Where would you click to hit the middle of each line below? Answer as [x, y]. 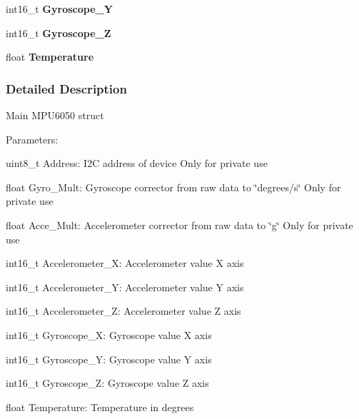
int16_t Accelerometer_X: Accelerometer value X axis [125, 263]
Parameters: [32, 139]
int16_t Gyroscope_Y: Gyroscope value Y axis [109, 359]
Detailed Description [66, 88]
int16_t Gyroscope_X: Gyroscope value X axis [109, 334]
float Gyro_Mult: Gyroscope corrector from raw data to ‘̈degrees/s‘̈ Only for [173, 187]
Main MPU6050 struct [55, 115]
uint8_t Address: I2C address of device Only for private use [137, 163]
